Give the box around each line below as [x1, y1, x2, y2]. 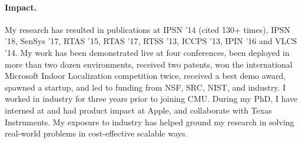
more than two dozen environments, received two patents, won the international [5, 58, 293, 70]
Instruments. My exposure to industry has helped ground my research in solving [5, 115, 294, 128]
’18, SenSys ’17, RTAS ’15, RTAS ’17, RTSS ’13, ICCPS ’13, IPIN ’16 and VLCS [5, 35, 297, 47]
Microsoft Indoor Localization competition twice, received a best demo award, [5, 69, 286, 82]
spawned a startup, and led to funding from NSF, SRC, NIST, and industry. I [5, 81, 286, 93]
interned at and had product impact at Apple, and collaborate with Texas [5, 104, 272, 116]
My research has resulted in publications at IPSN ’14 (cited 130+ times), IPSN [5, 23, 291, 35]
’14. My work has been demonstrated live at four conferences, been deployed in [5, 46, 290, 58]
